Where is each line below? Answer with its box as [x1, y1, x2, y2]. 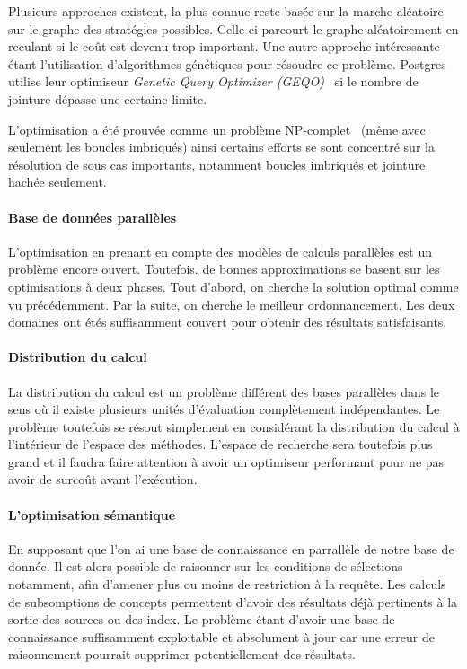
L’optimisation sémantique [8, 505, 176, 524]
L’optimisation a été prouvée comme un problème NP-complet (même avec [8, 119, 426, 138]
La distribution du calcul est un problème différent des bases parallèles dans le [8, 382, 439, 401]
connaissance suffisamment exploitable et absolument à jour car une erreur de [8, 627, 435, 646]
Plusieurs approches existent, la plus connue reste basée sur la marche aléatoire [8, 2, 444, 20]
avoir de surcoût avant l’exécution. [8, 470, 198, 489]
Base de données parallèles [8, 207, 177, 226]
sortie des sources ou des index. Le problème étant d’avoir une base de [8, 610, 395, 629]
